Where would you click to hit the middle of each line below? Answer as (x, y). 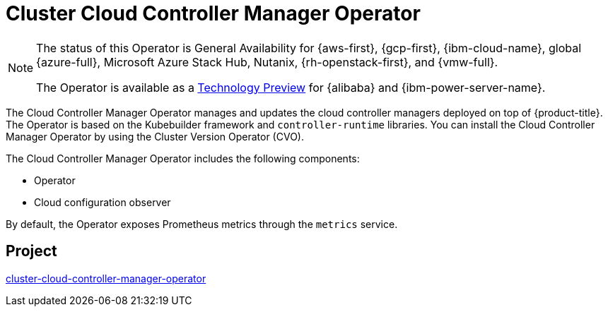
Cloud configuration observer (103, 202)
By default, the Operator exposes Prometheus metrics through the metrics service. (202, 224)
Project (31, 251)
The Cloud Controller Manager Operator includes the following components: (183, 158)
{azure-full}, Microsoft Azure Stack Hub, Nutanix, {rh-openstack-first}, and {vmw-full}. (267, 62)
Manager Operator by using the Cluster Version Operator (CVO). (155, 136)
